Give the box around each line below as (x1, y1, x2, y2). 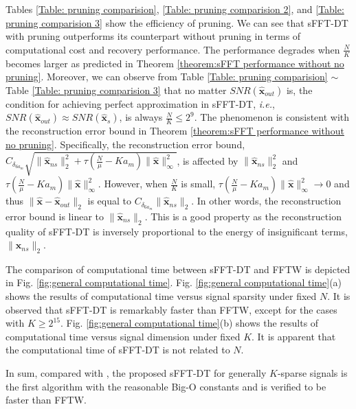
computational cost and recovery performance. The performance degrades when (5, 42, 340, 56)
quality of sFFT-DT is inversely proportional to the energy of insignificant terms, (5, 224, 348, 238)
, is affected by (177, 153, 238, 167)
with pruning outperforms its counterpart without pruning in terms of (5, 29, 301, 43)
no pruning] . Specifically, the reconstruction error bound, (5, 137, 245, 151)
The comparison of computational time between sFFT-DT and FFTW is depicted (5, 261, 351, 276)
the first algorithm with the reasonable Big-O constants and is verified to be (5, 379, 326, 393)
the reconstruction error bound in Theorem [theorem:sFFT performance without (5, 124, 344, 138)
